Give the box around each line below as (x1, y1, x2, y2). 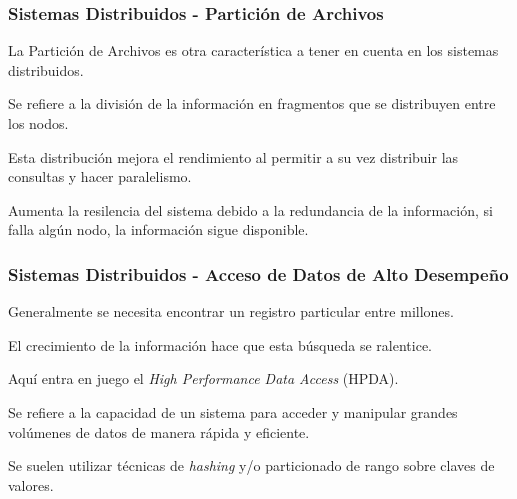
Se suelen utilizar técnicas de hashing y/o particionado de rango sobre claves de (8, 455, 495, 476)
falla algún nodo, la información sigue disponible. (8, 219, 309, 240)
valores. (8, 474, 54, 495)
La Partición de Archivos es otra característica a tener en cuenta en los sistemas (8, 40, 499, 61)
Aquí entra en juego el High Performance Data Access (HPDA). (8, 368, 399, 389)
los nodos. (8, 113, 69, 133)
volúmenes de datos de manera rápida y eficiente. (8, 421, 310, 442)
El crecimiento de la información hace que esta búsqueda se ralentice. (8, 334, 433, 355)
